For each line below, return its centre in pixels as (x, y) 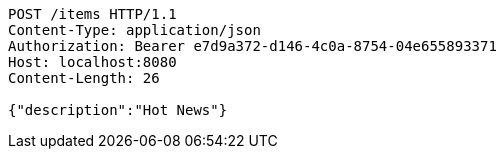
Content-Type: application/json (134, 30)
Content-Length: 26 (84, 78)
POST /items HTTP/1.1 (92, 14)
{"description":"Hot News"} (118, 110)
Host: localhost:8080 (92, 62)
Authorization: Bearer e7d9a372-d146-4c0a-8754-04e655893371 (252, 46)
